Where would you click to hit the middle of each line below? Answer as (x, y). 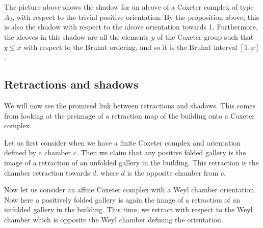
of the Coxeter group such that (205, 37)
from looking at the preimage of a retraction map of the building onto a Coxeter (129, 115)
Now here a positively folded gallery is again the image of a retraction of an (122, 199)
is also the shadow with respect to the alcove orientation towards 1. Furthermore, (131, 27)
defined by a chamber (38, 152)
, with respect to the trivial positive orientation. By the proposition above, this (136, 17)
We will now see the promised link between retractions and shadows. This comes (130, 105)
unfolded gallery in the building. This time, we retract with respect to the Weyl (128, 209)
